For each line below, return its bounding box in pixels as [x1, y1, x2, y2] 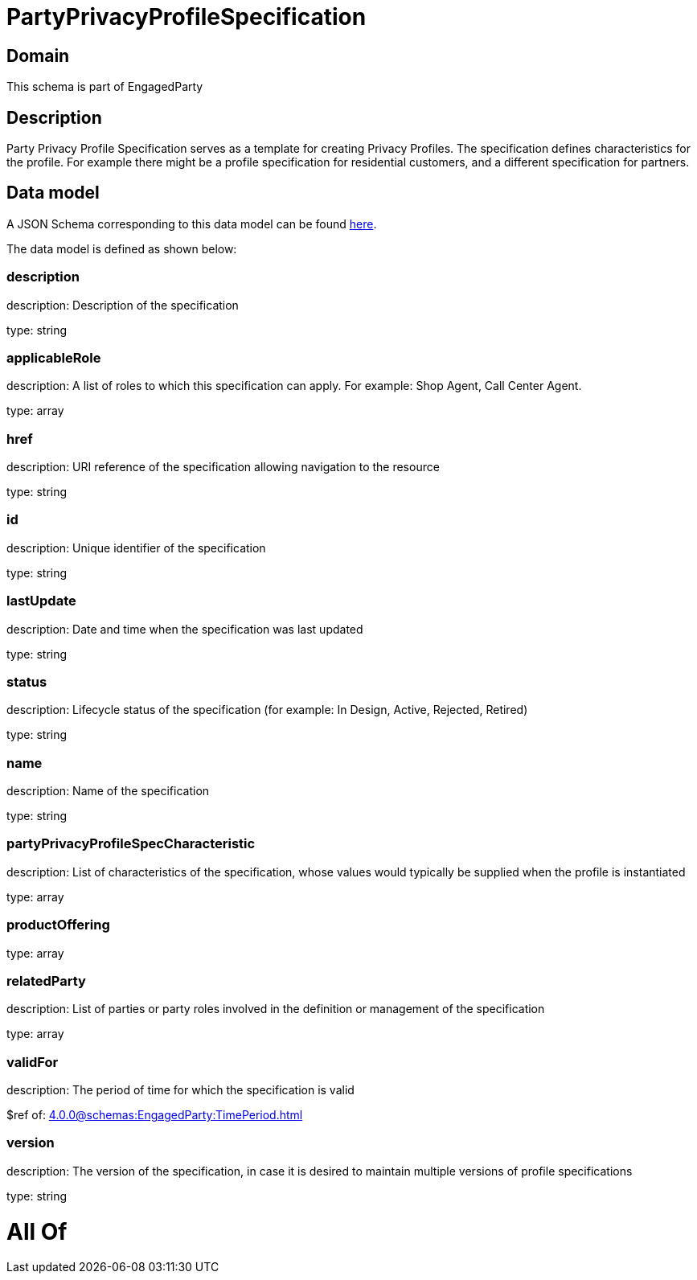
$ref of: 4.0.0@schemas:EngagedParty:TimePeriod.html [6, 1108, 303, 1122]
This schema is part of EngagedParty [6, 80, 203, 94]
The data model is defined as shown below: [6, 241, 237, 256]
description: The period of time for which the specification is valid [6, 1083, 355, 1097]
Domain [6, 45, 70, 66]
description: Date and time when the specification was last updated [6, 622, 363, 636]
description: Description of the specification [6, 297, 239, 312]
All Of [6, 1217, 68, 1245]
